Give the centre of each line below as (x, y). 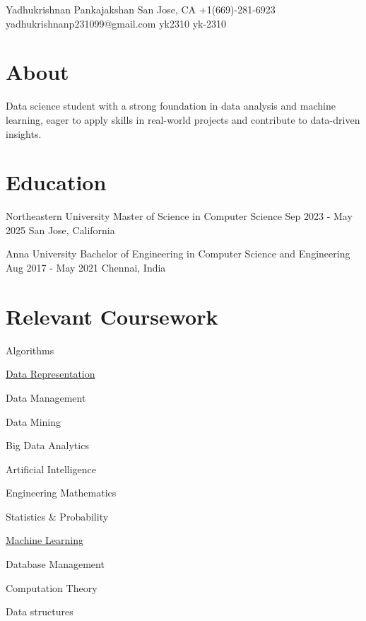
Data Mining (33, 421)
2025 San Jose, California (60, 230)
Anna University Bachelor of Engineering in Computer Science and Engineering (178, 254)
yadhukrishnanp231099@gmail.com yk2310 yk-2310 (116, 23)
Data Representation (51, 374)
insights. (24, 133)
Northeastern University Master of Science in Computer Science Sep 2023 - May (179, 216)
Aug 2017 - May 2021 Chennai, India (86, 267)
